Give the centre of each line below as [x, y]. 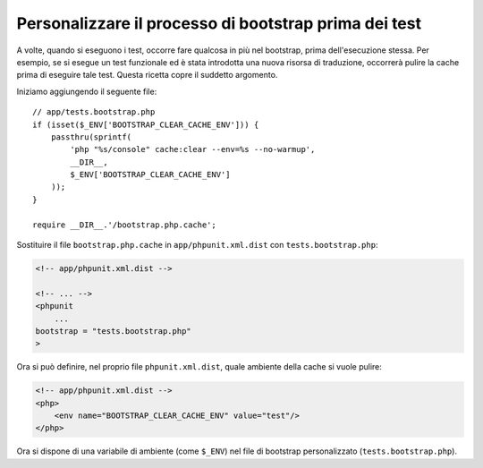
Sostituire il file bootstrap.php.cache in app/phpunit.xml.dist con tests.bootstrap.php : [197, 245]
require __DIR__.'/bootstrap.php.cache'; [124, 225]
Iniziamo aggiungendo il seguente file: [87, 91]
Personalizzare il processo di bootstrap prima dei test [219, 23]
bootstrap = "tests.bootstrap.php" [113, 331]
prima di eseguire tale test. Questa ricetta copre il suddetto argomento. [147, 75]
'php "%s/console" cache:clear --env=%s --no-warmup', [193, 149]
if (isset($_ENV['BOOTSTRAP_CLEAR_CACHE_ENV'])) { [146, 124]
